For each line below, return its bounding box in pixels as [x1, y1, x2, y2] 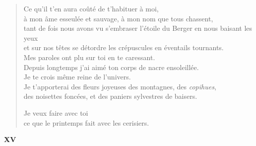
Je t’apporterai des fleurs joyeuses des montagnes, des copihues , [23, 81, 216, 91]
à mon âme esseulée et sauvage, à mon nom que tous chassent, [23, 13, 213, 23]
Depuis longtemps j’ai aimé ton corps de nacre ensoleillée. [23, 62, 199, 72]
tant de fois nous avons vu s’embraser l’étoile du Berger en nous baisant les [23, 23, 253, 33]
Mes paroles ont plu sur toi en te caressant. [23, 52, 155, 62]
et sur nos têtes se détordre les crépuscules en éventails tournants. [23, 42, 224, 53]
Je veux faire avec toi [23, 107, 88, 118]
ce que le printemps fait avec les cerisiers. [23, 117, 149, 128]
